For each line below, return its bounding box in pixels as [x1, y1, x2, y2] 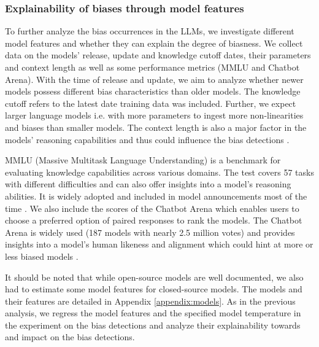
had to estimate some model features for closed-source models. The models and [5, 283, 302, 295]
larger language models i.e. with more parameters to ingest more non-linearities [5, 109, 304, 122]
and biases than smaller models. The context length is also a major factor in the [5, 120, 307, 133]
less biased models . [5, 249, 79, 262]
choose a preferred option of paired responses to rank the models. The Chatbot [5, 214, 302, 227]
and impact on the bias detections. [5, 330, 135, 343]
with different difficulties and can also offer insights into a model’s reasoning [5, 177, 291, 190]
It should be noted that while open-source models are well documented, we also [5, 270, 304, 283]
